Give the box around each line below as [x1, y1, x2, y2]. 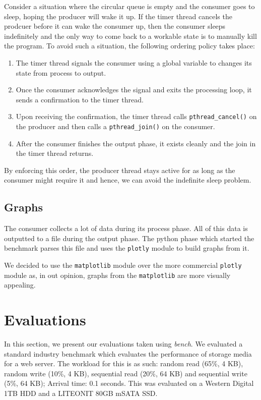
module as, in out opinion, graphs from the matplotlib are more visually [4, 269, 231, 280]
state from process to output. [16, 67, 106, 78]
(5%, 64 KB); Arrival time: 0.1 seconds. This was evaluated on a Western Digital [4, 378, 254, 388]
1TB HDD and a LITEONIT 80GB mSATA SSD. [4, 388, 158, 398]
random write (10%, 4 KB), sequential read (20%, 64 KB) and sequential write [4, 368, 247, 378]
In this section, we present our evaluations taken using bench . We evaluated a [4, 338, 243, 349]
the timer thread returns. [16, 148, 94, 158]
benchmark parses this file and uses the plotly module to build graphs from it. [4, 243, 249, 253]
